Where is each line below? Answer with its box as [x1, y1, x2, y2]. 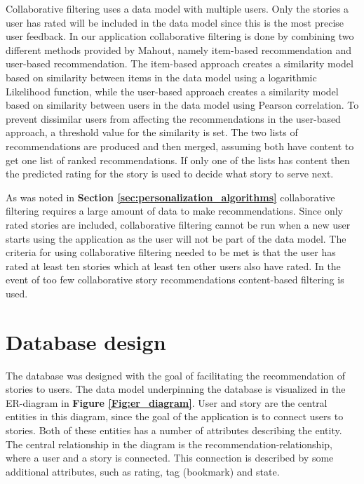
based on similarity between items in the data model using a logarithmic [6, 69, 317, 84]
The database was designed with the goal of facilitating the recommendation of [6, 368, 346, 382]
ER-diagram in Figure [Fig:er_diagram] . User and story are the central [6, 395, 328, 410]
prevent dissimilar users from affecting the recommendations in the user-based [6, 111, 341, 126]
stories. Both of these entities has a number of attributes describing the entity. [6, 422, 342, 437]
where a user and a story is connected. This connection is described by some [6, 450, 334, 465]
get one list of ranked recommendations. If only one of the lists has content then [6, 152, 350, 167]
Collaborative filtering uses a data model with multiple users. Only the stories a [6, 1, 349, 15]
